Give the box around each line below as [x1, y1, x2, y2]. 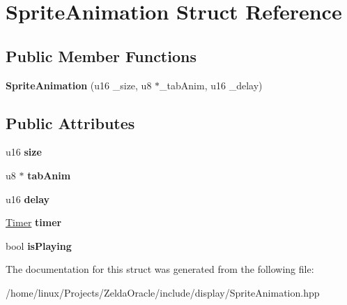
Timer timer [6, 215, 62, 230]
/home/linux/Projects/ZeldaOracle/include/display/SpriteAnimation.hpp [6, 285, 320, 299]
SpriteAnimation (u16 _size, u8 [6, 77, 152, 92]
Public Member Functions [6, 45, 196, 66]
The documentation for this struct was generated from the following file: [6, 262, 314, 276]
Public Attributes [6, 112, 135, 133]
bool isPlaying [6, 238, 72, 253]
